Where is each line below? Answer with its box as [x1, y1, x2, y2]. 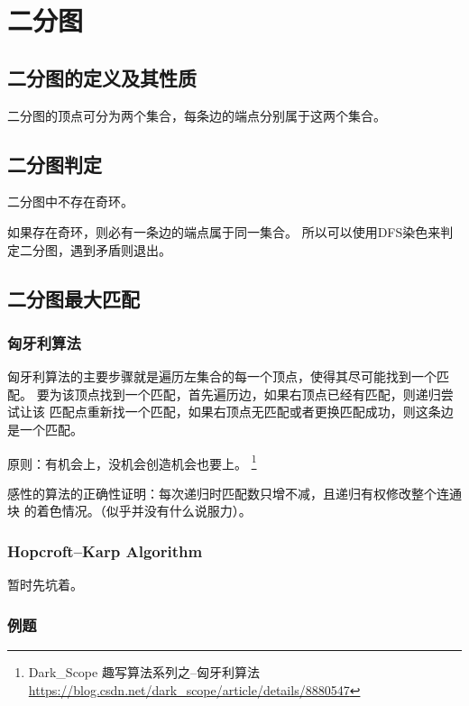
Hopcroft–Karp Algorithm [7, 539, 203, 562]
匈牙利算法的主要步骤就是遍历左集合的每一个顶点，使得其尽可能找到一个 [7, 367, 437, 386]
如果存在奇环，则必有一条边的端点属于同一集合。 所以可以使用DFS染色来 [7, 222, 441, 241]
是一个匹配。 [7, 419, 83, 438]
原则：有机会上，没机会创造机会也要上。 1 [7, 451, 257, 472]
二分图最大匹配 [7, 284, 140, 312]
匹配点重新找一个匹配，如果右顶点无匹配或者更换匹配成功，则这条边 [49, 402, 454, 421]
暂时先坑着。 [7, 575, 83, 594]
